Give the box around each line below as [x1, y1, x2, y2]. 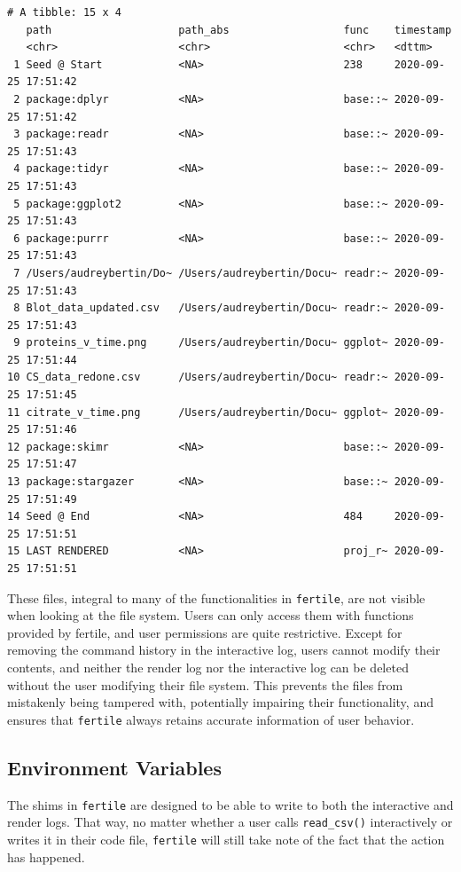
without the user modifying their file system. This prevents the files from [7, 675, 403, 694]
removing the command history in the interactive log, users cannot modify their [7, 640, 441, 659]
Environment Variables [7, 753, 222, 781]
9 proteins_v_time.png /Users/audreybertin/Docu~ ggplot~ [13, 336, 388, 350]
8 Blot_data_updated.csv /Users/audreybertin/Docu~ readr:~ [13, 302, 388, 315]
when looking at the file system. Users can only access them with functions [7, 606, 414, 625]
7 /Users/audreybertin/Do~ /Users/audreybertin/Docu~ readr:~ [13, 266, 388, 279]
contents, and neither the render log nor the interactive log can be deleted [7, 658, 409, 677]
